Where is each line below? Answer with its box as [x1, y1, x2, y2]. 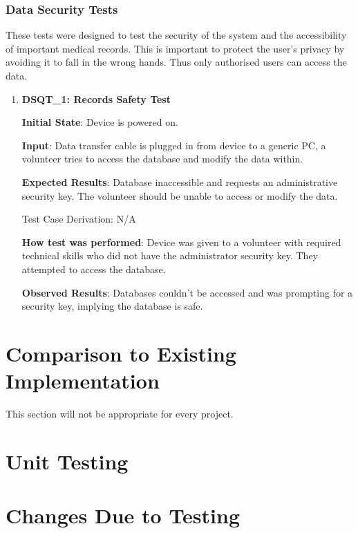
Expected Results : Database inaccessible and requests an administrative [21, 174, 338, 189]
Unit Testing [6, 447, 129, 475]
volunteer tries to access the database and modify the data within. [21, 151, 303, 166]
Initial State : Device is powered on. [21, 115, 178, 129]
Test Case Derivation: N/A [21, 212, 136, 226]
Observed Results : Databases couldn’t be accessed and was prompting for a [21, 285, 353, 299]
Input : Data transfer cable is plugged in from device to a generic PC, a [21, 138, 326, 152]
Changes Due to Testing [6, 501, 241, 530]
